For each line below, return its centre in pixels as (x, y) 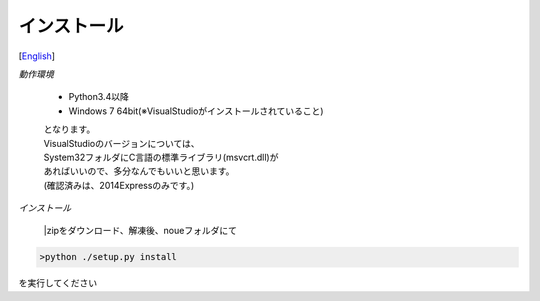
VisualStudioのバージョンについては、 (121, 143)
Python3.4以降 (98, 97)
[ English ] (36, 56)
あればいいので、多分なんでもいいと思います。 (139, 171)
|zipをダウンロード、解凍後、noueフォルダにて (140, 231)
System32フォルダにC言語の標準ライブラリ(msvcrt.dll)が (161, 157)
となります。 (69, 129)
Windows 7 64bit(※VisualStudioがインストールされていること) (196, 111)
